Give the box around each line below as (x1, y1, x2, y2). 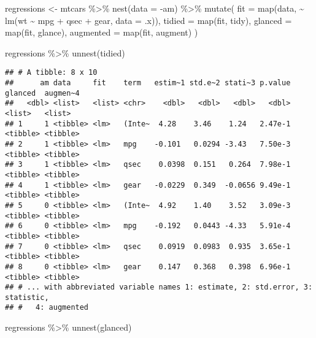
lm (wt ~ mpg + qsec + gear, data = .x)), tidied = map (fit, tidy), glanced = (5, 13, 292, 26)
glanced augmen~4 (5, 88, 80, 98)
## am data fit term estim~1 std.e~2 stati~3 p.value (5, 79, 291, 88)
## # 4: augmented (5, 303, 89, 312)
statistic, (5, 293, 49, 302)
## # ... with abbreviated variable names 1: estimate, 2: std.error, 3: (5, 283, 313, 292)
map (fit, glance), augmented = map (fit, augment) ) (5, 26, 198, 39)
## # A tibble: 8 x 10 (5, 68, 98, 77)
